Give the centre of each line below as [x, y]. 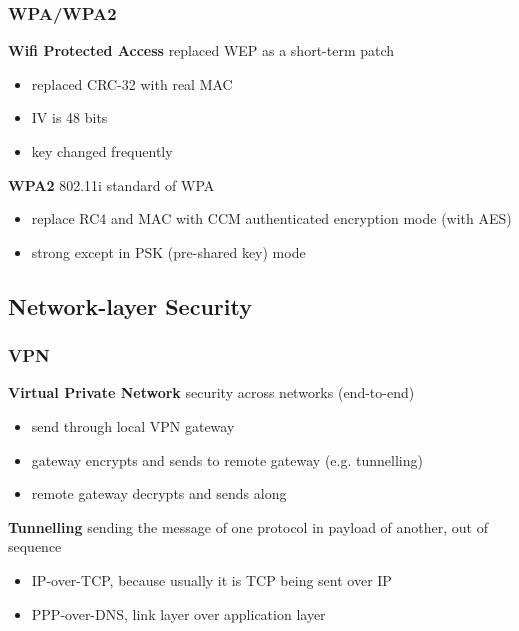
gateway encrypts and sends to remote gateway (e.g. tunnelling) [227, 459]
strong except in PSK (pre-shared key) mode [168, 251]
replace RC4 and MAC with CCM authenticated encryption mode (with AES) [271, 218]
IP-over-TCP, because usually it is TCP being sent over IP [211, 579]
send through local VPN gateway [133, 425]
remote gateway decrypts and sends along [159, 493]
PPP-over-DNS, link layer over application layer [178, 613]
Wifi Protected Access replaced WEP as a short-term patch [201, 50]
